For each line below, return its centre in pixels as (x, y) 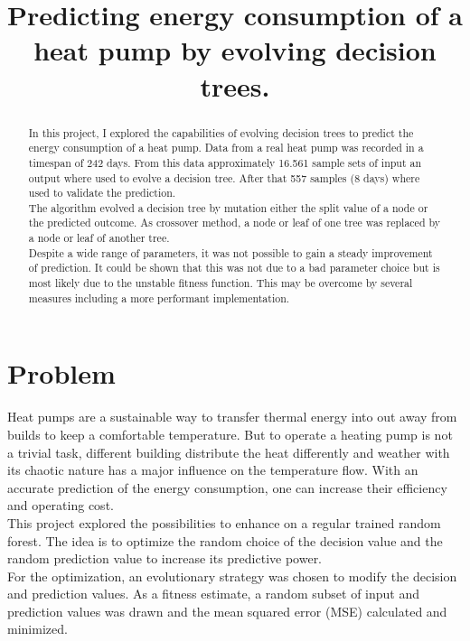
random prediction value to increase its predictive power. (165, 558)
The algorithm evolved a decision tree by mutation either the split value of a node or (228, 207)
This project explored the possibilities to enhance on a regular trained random (224, 522)
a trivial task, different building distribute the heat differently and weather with (229, 452)
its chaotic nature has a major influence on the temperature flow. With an (213, 470)
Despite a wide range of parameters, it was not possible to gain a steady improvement (230, 252)
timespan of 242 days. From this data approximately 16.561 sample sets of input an (225, 162)
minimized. (38, 629)
